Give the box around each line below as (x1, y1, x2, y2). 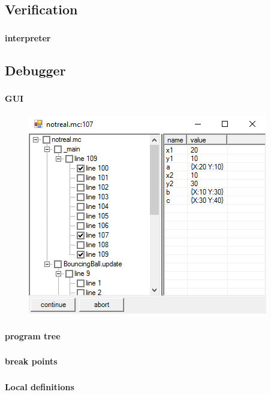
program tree (5, 329, 61, 342)
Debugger (5, 60, 66, 79)
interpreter (5, 31, 51, 44)
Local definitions (5, 380, 74, 393)
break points (5, 355, 58, 367)
